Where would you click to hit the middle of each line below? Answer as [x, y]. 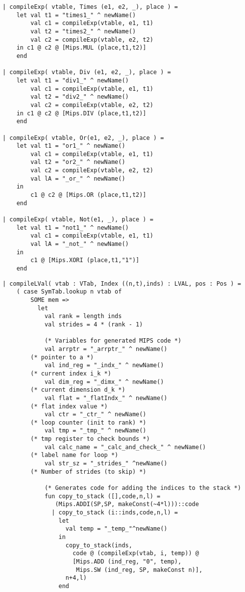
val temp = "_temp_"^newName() [116, 529]
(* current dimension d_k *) [78, 390]
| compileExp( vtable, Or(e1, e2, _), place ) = [83, 138]
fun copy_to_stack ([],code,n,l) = [102, 496]
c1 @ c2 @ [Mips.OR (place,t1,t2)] [88, 195]
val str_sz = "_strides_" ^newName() [106, 464]
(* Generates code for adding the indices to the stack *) [143, 488]
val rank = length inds [83, 316]
